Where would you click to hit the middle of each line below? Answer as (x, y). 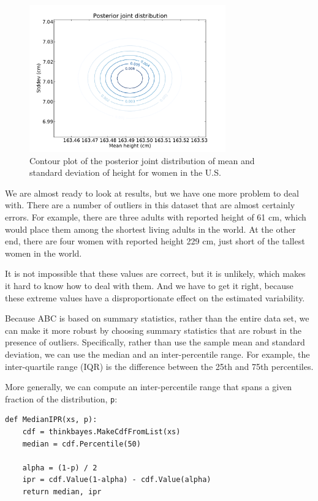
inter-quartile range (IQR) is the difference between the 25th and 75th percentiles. (159, 366)
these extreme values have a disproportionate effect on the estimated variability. (155, 297)
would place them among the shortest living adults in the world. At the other (150, 229)
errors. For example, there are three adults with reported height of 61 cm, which (156, 217)
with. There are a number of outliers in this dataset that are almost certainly (150, 205)
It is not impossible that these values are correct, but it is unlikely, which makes (155, 273)
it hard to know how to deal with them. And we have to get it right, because (149, 285)
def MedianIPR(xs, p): (51, 420)
